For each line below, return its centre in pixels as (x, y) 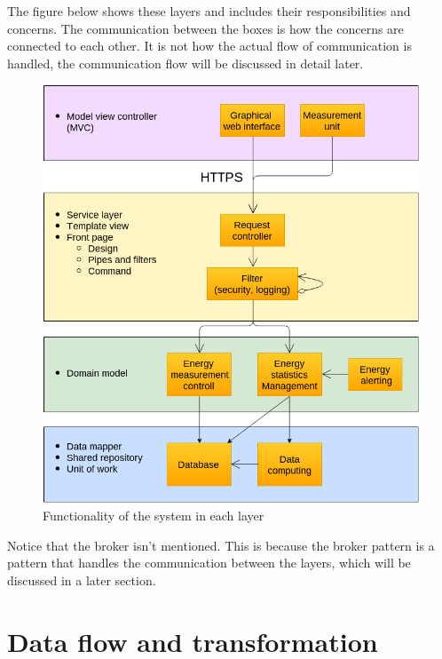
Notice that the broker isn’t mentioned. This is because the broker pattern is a (221, 545)
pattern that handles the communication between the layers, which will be (209, 563)
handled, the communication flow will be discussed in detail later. (185, 63)
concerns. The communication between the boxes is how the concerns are (205, 28)
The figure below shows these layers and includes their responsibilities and (209, 11)
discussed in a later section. (82, 580)
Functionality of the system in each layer (154, 515)
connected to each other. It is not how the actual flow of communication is (209, 46)
